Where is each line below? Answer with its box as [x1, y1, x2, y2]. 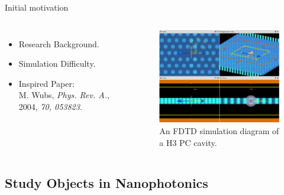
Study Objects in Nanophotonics [5, 173, 208, 191]
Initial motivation [5, 1, 69, 13]
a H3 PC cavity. [159, 136, 217, 148]
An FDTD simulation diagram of [159, 124, 279, 136]
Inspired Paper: [18, 77, 75, 89]
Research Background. [18, 37, 99, 50]
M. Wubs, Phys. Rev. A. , [18, 89, 109, 101]
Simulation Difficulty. [18, 57, 96, 70]
